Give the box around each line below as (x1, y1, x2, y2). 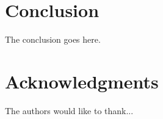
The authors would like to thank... (5, 104, 134, 117)
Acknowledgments (5, 68, 159, 93)
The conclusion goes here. (5, 33, 101, 46)
